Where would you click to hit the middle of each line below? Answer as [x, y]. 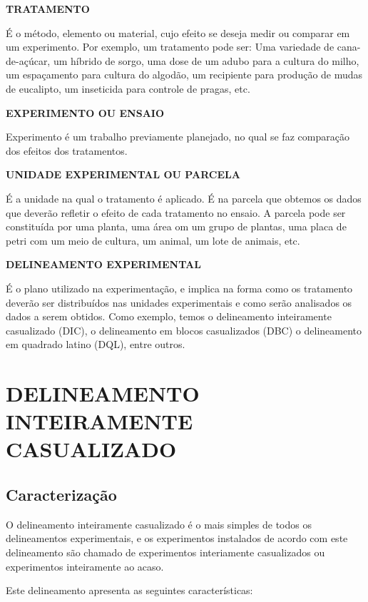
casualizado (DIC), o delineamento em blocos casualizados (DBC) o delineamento [184, 330]
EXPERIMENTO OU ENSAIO [85, 112]
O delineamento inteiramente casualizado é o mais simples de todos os [159, 524]
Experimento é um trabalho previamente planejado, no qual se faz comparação [178, 137]
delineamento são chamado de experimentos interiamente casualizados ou [165, 552]
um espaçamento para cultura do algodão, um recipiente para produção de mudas [184, 75]
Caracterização [61, 495]
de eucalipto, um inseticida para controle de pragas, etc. [128, 88]
